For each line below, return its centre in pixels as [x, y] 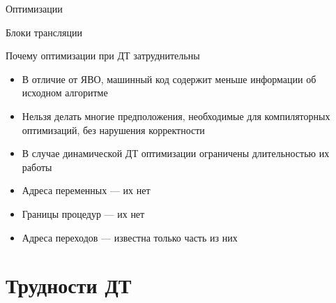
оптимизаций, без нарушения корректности [113, 130]
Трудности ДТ [69, 285]
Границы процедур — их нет [83, 213]
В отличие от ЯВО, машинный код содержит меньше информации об [169, 79]
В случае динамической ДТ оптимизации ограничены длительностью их [176, 153]
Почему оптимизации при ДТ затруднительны [103, 56]
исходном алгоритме [65, 93]
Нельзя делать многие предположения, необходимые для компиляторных [176, 116]
